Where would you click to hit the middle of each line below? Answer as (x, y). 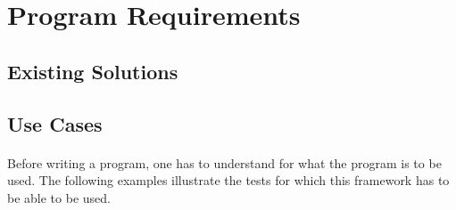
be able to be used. (59, 197)
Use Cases (55, 123)
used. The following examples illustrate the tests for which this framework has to (228, 180)
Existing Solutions (93, 71)
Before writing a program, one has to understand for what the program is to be (224, 162)
